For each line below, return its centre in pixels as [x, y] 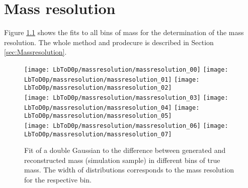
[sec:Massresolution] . [35, 52]
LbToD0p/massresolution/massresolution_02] [98, 88]
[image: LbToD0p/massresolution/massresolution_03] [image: [126, 98]
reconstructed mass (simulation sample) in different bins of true [122, 160]
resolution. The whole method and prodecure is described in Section [109, 42]
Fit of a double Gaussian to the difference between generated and [125, 150]
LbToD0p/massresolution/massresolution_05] [98, 116]
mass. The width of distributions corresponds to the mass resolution [129, 170]
